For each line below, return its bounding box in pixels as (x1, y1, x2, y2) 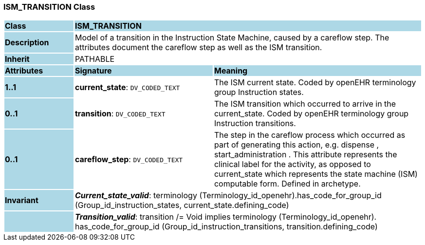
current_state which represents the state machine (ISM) (214, 169, 418, 179)
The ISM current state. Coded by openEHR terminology (214, 77, 416, 88)
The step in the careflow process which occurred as (214, 130, 406, 140)
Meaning (214, 66, 248, 76)
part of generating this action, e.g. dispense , (214, 140, 379, 150)
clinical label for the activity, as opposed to (214, 159, 371, 170)
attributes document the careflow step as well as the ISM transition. (74, 42, 322, 53)
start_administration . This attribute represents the (214, 150, 397, 160)
